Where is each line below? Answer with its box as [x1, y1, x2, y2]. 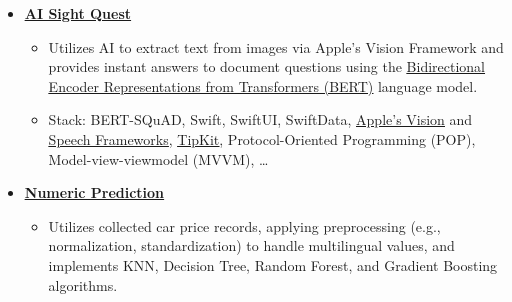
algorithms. [48, 274, 118, 295]
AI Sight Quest [24, 3, 132, 23]
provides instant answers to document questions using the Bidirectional [48, 56, 486, 77]
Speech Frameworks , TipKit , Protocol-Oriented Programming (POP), [48, 128, 476, 149]
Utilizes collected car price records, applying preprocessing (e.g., [48, 215, 441, 236]
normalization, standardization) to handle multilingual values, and [48, 235, 455, 256]
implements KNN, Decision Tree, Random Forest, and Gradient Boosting [48, 254, 498, 275]
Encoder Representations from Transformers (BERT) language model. [48, 75, 478, 96]
